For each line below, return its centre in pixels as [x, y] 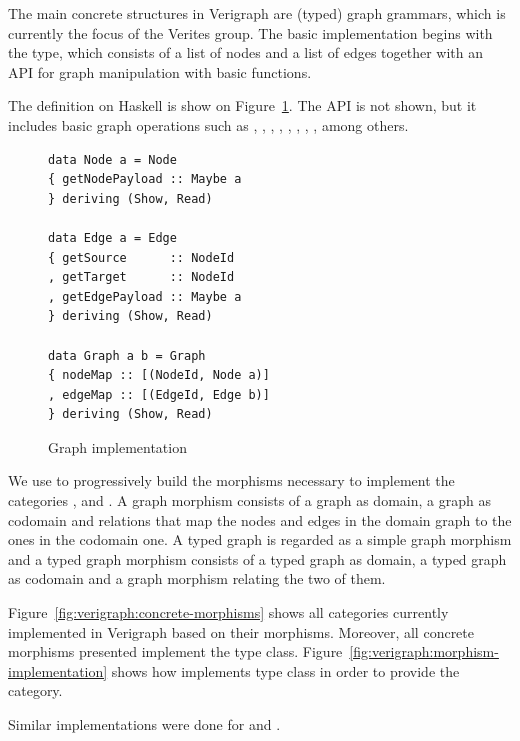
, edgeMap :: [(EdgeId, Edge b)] [159, 394]
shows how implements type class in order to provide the [285, 670]
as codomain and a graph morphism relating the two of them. [197, 578]
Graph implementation [117, 446]
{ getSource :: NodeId [141, 257]
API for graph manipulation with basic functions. [160, 71]
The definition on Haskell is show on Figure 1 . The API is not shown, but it [242, 105]
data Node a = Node [112, 159]
